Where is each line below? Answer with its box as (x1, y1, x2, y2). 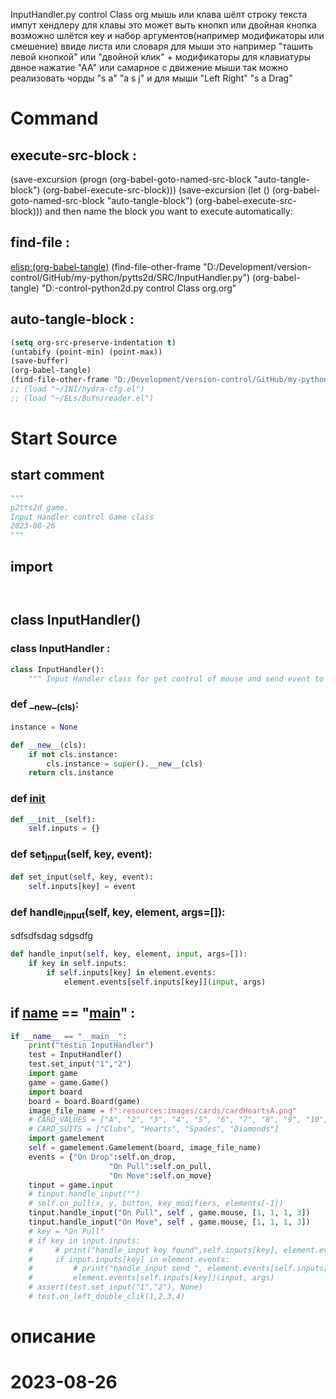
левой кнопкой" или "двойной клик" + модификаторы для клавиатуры (10, 51, 312, 63)
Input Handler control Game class (10, 512, 155, 522)
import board (28, 1087, 83, 1097)
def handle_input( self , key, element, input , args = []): (10, 949, 248, 959)
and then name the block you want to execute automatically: (44, 205, 293, 217)
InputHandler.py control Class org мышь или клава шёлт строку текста (10, 9, 308, 20)
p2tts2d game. (10, 502, 70, 513)
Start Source (10, 427, 118, 449)
